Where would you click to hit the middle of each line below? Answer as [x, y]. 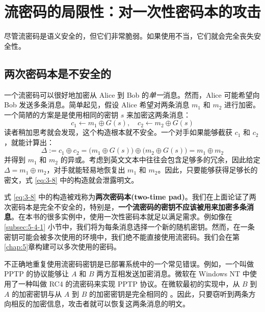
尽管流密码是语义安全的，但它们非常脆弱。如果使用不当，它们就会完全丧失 [129, 36]
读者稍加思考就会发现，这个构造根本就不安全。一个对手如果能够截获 [118, 132]
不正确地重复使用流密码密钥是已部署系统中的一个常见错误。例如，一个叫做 [129, 263]
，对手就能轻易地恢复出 [86, 170]
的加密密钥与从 [37, 293]
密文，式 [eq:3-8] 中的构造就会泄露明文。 [71, 179]
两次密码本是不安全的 [58, 73]
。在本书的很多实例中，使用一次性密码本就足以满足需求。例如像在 [122, 217]
